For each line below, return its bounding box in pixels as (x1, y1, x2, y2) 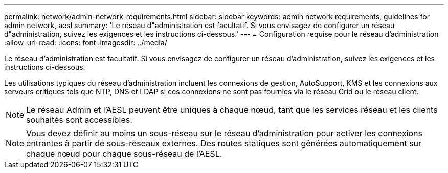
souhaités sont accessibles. (26, 115, 132, 125)
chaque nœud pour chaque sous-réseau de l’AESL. (26, 149, 222, 159)
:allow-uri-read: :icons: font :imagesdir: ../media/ (4, 38, 167, 47)
